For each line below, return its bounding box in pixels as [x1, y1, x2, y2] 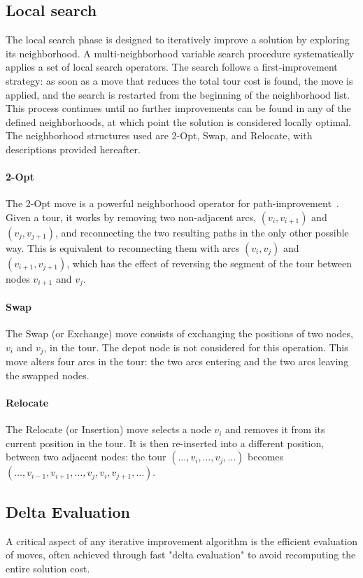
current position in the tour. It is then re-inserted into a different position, [6, 435, 325, 450]
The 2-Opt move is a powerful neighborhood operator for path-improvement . [6, 196, 339, 211]
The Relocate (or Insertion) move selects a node [6, 422, 211, 437]
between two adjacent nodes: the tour [6, 449, 166, 464]
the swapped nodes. [6, 367, 90, 382]
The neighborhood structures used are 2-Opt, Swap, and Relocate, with [6, 128, 313, 143]
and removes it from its [225, 422, 325, 437]
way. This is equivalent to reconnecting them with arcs [6, 240, 240, 255]
